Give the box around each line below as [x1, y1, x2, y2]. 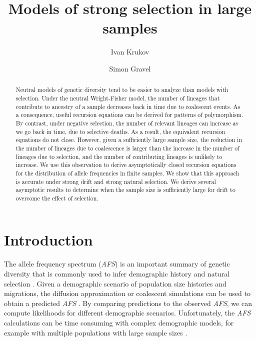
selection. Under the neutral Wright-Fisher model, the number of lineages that [15, 93, 220, 102]
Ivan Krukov [110, 46, 149, 57]
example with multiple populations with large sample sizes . [4, 327, 187, 337]
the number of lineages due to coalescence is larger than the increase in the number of [15, 143, 239, 152]
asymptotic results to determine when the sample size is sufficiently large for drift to [15, 185, 235, 194]
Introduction [4, 229, 93, 250]
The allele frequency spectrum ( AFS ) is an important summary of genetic [4, 258, 230, 269]
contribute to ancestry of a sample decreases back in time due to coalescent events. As [15, 102, 240, 110]
